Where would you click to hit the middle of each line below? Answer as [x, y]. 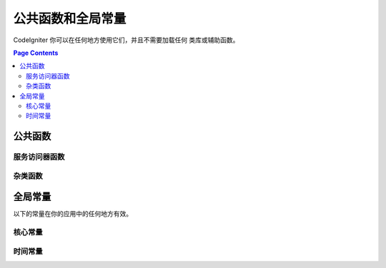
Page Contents [36, 53]
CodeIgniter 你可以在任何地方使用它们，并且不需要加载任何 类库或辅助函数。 [126, 40]
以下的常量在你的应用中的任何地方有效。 [73, 214]
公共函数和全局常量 [70, 19]
